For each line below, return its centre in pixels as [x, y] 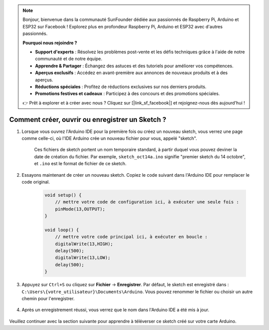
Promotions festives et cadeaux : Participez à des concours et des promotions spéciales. [128, 94]
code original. [36, 182]
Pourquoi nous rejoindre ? [50, 43]
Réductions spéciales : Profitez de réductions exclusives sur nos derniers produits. [121, 87]
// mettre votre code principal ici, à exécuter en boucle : [131, 237]
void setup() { [63, 195]
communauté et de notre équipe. [69, 59]
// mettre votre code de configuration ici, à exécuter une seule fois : [147, 202]
